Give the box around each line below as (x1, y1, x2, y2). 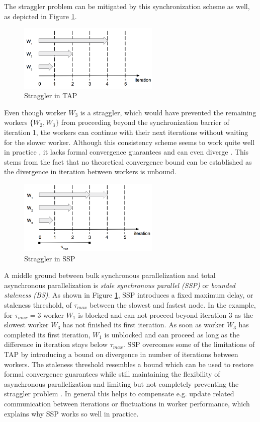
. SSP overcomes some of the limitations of (123, 339, 255, 349)
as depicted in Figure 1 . (4, 11, 77, 21)
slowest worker (4, 319, 49, 330)
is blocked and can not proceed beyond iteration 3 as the (78, 309, 253, 320)
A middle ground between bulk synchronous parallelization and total (4, 270, 216, 280)
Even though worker (4, 107, 66, 117)
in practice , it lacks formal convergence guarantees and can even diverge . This (4, 147, 249, 157)
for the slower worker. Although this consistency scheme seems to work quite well (4, 136, 255, 147)
